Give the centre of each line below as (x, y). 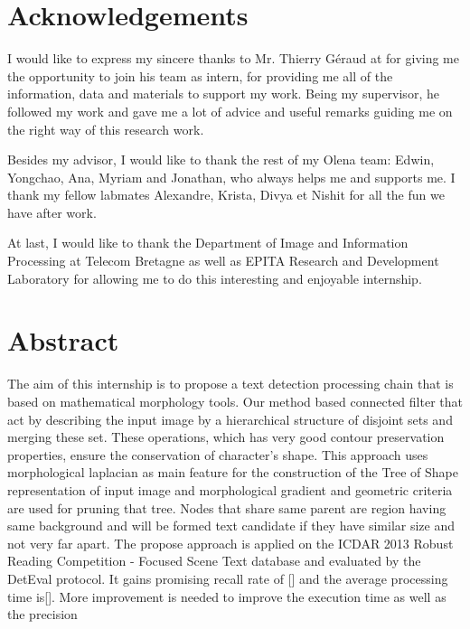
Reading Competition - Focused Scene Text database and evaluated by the (214, 561)
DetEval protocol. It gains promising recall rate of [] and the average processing (228, 578)
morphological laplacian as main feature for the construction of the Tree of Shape (233, 472)
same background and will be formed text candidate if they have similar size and (231, 526)
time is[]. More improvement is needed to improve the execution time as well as (227, 596)
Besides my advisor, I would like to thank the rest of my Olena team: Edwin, (221, 160)
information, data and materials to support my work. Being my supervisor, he (223, 94)
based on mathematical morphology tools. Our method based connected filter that (235, 401)
